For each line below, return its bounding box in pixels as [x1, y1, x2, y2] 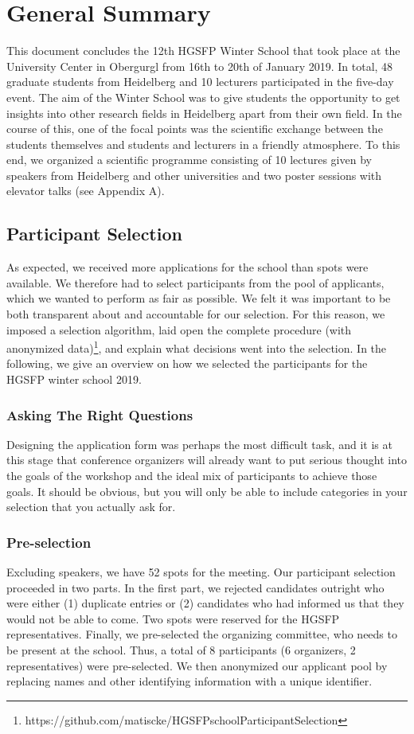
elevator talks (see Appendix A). [6, 182, 165, 199]
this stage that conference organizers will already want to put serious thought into [6, 451, 408, 468]
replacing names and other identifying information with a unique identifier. [6, 673, 373, 689]
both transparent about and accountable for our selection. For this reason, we [6, 306, 385, 322]
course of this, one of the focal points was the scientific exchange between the [6, 120, 383, 137]
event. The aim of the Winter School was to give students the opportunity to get [6, 88, 400, 105]
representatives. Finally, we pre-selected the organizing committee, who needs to [6, 626, 397, 642]
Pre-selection [6, 532, 92, 552]
